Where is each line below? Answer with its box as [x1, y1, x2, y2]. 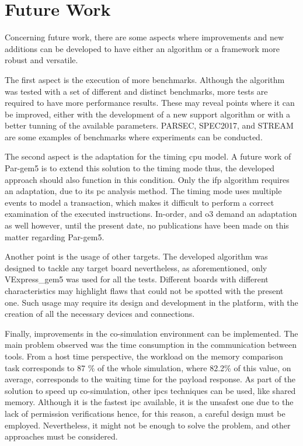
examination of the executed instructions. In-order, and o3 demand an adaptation [5, 208, 297, 220]
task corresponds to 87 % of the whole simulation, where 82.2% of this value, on [5, 361, 291, 374]
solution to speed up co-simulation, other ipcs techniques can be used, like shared [5, 384, 296, 396]
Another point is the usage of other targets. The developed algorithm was [5, 250, 268, 262]
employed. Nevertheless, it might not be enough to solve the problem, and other [5, 419, 291, 431]
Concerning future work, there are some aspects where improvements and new [5, 31, 284, 43]
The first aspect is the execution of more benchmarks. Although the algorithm [5, 73, 285, 85]
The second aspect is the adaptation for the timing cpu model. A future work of [5, 150, 291, 163]
